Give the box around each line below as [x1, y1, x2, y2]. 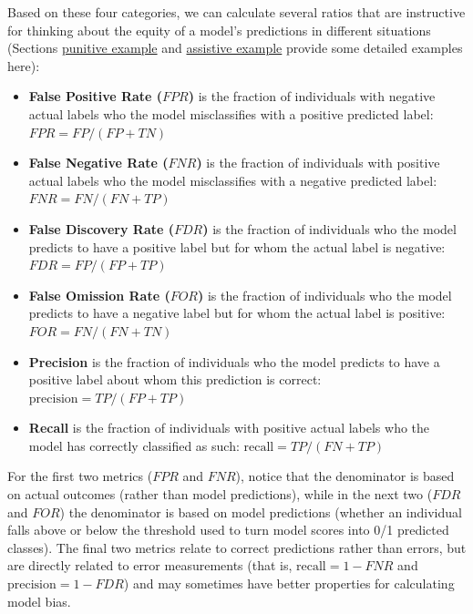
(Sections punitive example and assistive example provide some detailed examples [7, 38, 463, 57]
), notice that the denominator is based [235, 466, 455, 486]
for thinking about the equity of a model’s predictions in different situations [7, 20, 431, 39]
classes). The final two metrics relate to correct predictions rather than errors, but [7, 537, 467, 557]
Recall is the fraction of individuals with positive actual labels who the [28, 418, 430, 437]
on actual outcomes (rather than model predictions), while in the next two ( [7, 485, 433, 504]
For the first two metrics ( [7, 466, 153, 486]
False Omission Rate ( [28, 285, 170, 304]
